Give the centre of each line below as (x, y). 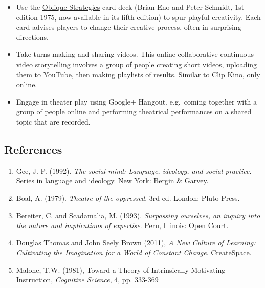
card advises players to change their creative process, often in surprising (129, 27)
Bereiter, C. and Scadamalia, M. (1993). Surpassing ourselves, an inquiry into (138, 215)
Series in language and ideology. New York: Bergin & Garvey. (112, 181)
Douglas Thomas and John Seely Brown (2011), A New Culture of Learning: (136, 242)
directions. (32, 37)
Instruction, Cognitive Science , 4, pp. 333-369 (87, 280)
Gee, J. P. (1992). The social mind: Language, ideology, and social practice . (134, 170)
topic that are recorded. (53, 121)
